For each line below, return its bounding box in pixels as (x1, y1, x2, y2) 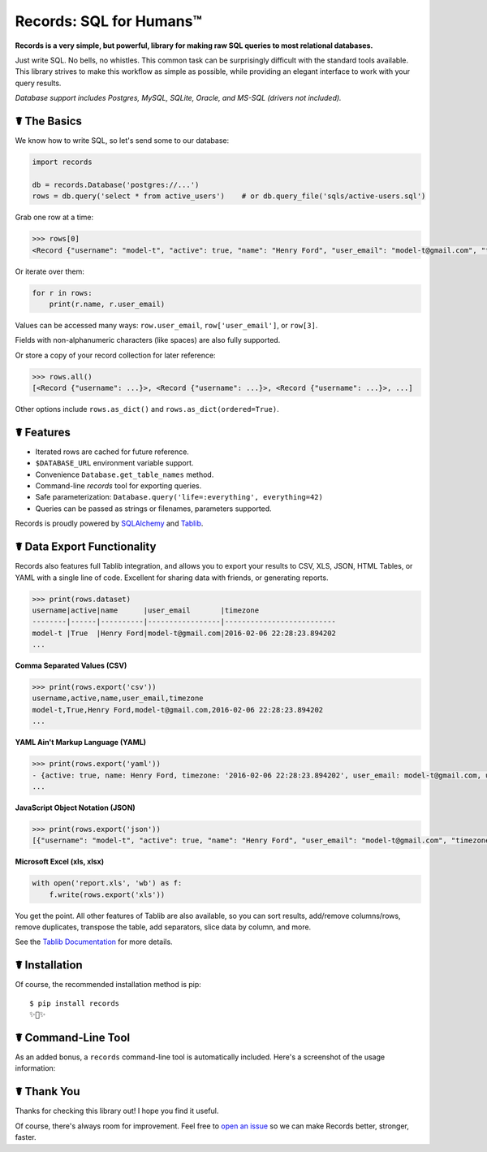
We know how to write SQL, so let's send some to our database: (15, 136, 230, 145)
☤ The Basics (15, 114, 83, 128)
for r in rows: (32, 288, 93, 297)
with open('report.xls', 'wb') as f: (32, 878, 183, 888)
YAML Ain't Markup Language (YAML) (15, 738, 146, 747)
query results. (15, 78, 62, 88)
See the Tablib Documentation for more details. (15, 937, 174, 946)
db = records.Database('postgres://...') (32, 180, 200, 189)
